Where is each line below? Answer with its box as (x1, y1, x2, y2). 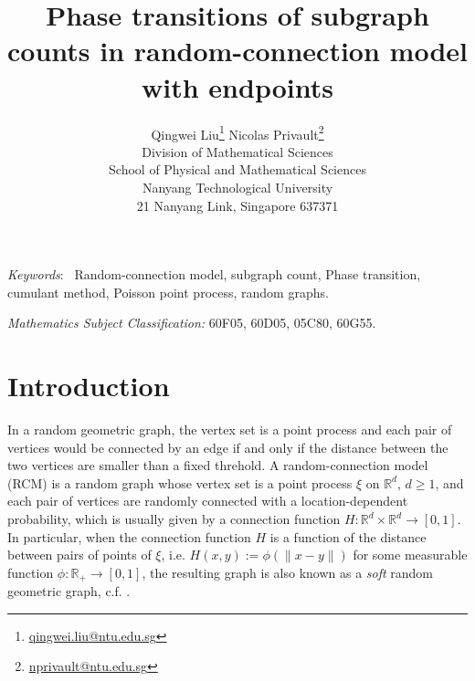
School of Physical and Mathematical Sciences (109, 160, 366, 179)
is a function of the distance (269, 527, 427, 546)
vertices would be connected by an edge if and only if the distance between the (7, 437, 449, 456)
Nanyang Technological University (142, 177, 333, 196)
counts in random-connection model (7, 32, 468, 69)
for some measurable (353, 545, 468, 564)
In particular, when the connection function (7, 527, 251, 546)
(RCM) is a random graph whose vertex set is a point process (7, 473, 353, 492)
